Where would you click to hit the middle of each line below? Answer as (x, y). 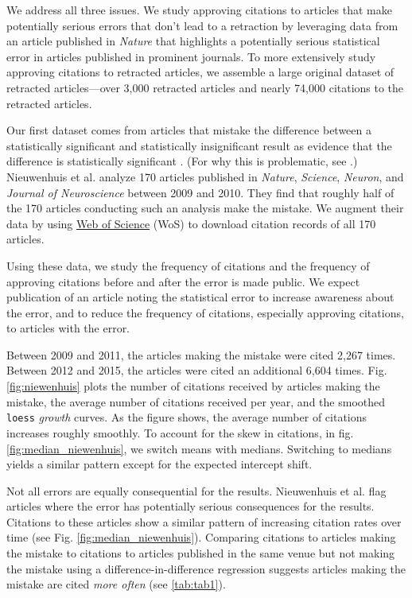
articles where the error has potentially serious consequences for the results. (190, 506)
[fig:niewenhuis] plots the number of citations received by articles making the (193, 386)
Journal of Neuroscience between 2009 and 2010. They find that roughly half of (200, 192)
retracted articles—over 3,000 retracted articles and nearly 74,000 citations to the (205, 87)
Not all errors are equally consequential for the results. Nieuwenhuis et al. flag (196, 490)
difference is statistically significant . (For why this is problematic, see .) (182, 161)
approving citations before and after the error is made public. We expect (183, 281)
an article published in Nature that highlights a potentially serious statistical (193, 41)
